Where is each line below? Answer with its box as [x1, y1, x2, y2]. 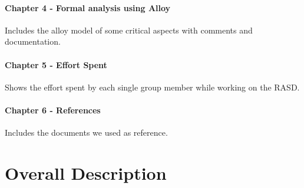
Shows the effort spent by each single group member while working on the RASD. [5, 80, 300, 93]
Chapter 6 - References [5, 103, 101, 116]
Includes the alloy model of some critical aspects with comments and [5, 23, 253, 36]
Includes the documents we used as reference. [5, 126, 168, 139]
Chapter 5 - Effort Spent [5, 58, 107, 70]
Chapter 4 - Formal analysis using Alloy [5, 1, 171, 14]
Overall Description [5, 160, 167, 184]
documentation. [5, 35, 61, 48]
